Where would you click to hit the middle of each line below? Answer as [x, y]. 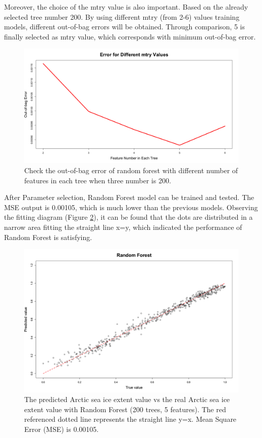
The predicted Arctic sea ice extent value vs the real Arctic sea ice [127, 399]
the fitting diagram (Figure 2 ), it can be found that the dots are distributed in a [128, 217]
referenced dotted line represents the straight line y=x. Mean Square [130, 419]
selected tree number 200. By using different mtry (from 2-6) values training [122, 16]
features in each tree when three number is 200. [98, 180]
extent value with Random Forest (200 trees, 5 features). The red [125, 409]
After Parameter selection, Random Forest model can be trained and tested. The [129, 197]
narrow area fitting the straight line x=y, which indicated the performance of [123, 227]
